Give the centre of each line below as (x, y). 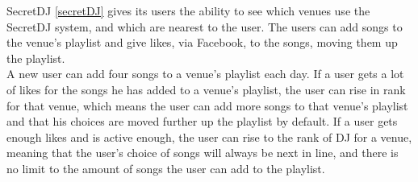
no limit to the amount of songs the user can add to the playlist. (166, 168)
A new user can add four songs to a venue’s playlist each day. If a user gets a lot (205, 74)
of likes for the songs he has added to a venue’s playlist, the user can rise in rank (206, 89)
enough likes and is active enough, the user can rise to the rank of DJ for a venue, (209, 136)
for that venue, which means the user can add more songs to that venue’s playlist (207, 105)
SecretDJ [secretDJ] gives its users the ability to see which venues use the (188, 10)
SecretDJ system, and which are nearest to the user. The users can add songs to (205, 26)
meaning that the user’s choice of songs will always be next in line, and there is (203, 153)
